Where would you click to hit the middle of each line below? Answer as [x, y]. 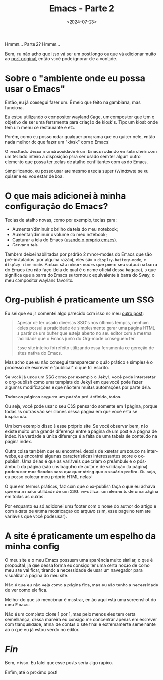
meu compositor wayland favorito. [39, 280]
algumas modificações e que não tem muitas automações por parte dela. [78, 387]
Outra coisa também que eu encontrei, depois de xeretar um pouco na [75, 451]
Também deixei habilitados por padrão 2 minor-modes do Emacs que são [79, 254]
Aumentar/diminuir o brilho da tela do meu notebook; [65, 229]
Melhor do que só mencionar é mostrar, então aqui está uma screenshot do [81, 599]
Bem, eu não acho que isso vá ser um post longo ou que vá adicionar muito [81, 54]
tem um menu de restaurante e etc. [40, 127]
